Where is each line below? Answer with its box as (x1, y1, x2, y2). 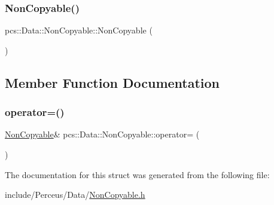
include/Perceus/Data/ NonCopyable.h (5, 188, 145, 201)
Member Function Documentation (5, 73, 220, 91)
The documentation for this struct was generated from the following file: (5, 168, 270, 180)
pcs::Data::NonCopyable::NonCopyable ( (5, 24, 153, 36)
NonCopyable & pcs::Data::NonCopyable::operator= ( (5, 128, 200, 140)
